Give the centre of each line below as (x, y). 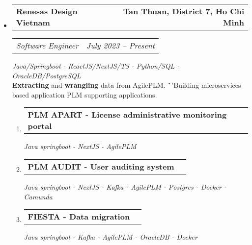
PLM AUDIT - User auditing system (101, 166)
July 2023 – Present (121, 45)
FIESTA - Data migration (79, 217)
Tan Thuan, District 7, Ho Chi (183, 11)
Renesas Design (47, 11)
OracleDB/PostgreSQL (46, 75)
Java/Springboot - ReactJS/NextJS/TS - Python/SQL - (96, 66)
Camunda (38, 196)
